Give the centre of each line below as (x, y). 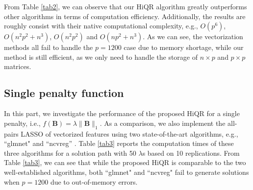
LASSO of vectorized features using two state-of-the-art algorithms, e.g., (129, 133)
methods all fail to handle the (49, 47)
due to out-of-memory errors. (94, 181)
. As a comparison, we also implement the (163, 123)
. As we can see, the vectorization (193, 36)
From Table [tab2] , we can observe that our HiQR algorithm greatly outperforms (126, 6)
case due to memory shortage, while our (184, 47)
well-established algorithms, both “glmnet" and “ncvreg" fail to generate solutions (126, 172)
